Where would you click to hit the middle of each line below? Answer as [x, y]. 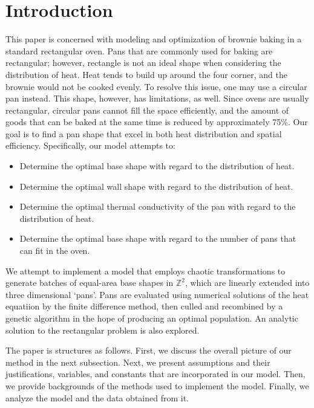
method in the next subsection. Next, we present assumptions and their [138, 362]
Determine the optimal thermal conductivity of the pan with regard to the [158, 206]
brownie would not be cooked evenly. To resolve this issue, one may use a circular [156, 86]
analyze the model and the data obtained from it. [97, 397]
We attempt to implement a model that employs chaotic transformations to [146, 270]
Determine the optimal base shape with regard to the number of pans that [158, 238]
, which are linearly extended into [247, 283]
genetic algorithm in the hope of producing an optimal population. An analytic [152, 318]
